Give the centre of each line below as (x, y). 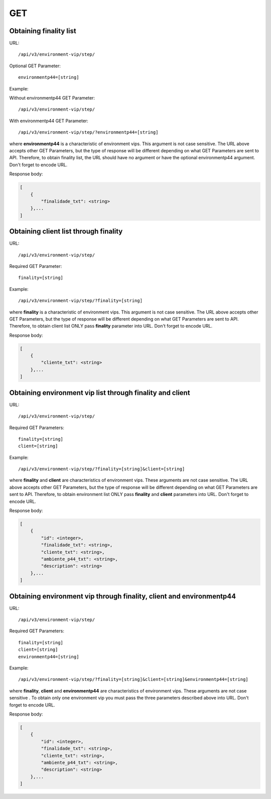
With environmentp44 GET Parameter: (49, 121)
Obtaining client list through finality (66, 231)
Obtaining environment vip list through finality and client (100, 393)
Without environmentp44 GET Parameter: (52, 98)
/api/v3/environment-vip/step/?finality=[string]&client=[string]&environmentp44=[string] (133, 679)
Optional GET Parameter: (35, 66)
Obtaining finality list (43, 31)
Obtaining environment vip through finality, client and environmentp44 (122, 596)
